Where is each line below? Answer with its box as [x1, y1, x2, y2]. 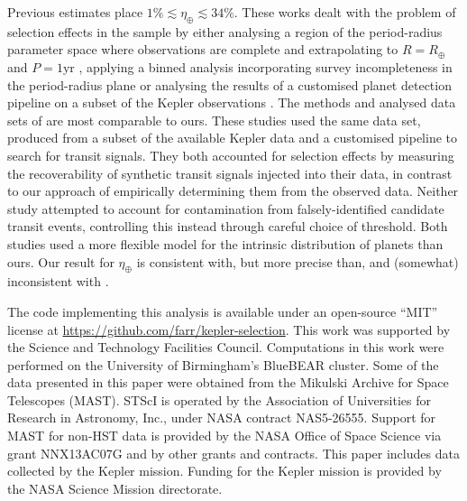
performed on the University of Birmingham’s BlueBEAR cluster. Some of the [7, 355, 439, 374]
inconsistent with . [7, 272, 109, 291]
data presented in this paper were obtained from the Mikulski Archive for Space [7, 373, 449, 392]
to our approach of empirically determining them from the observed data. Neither [7, 181, 459, 200]
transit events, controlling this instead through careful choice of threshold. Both [7, 217, 448, 236]
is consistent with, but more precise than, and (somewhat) [136, 252, 459, 271]
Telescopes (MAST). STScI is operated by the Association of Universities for [7, 390, 432, 409]
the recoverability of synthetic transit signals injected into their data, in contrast [7, 163, 453, 182]
